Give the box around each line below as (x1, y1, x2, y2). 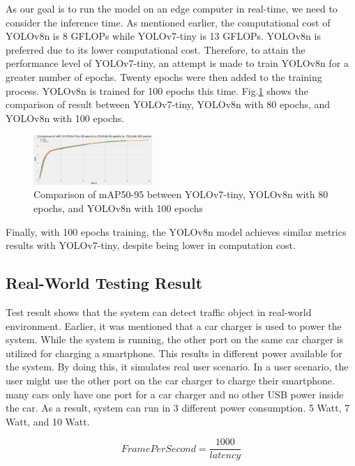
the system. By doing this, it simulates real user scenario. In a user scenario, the (6, 359, 349, 374)
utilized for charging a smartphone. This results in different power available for (6, 345, 342, 360)
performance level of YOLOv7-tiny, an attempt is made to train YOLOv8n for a (6, 56, 349, 70)
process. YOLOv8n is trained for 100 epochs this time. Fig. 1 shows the (6, 83, 308, 98)
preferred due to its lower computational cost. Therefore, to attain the (6, 42, 305, 57)
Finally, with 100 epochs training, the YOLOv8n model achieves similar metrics (6, 224, 347, 239)
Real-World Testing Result (6, 272, 203, 294)
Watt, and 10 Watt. (6, 414, 90, 428)
